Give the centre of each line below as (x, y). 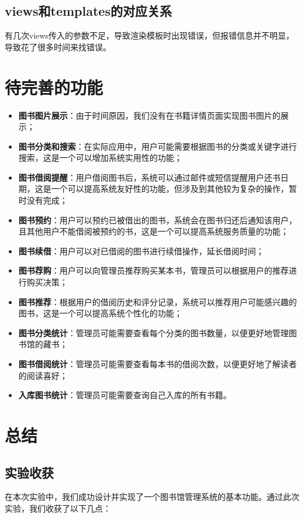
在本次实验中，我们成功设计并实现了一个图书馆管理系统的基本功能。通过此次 (152, 497)
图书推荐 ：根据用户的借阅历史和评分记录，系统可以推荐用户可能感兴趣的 (158, 301)
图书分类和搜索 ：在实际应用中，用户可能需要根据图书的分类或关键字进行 (158, 146)
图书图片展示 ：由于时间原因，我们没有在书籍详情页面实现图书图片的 (149, 115)
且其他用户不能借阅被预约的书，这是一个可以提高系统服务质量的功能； (153, 231)
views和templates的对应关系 (88, 11)
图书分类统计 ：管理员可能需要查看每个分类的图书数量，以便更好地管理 (153, 332)
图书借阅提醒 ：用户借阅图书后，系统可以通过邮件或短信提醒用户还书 (149, 177)
